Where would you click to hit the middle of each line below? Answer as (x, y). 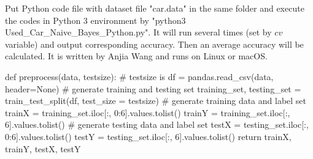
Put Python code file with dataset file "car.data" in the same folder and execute (155, 8)
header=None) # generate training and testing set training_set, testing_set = (153, 88)
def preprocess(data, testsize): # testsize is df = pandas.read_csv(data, (139, 76)
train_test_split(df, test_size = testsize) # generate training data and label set (156, 101)
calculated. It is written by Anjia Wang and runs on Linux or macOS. (136, 56)
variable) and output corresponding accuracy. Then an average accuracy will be (154, 44)
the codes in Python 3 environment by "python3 (95, 20)
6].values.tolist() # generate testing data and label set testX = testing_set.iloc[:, (157, 124)
